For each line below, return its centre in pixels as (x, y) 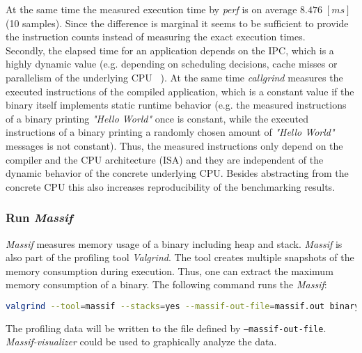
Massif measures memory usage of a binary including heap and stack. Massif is (174, 243)
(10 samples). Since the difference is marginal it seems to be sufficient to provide (177, 23)
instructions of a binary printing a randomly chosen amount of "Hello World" (170, 132)
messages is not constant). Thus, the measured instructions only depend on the (174, 145)
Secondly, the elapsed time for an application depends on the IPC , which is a (170, 50)
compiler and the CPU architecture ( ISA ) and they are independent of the (165, 159)
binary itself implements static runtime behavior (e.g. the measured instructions (176, 105)
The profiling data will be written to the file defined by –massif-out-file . (166, 328)
